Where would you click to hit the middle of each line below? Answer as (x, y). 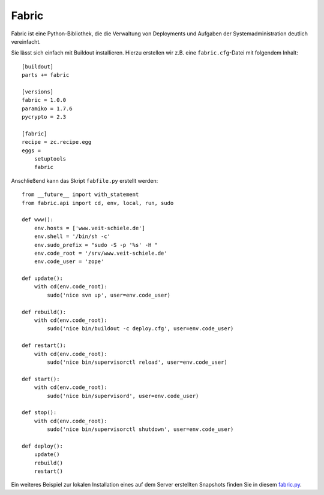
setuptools (50, 159)
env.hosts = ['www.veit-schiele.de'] (89, 228)
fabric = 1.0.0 (44, 100)
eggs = (31, 150)
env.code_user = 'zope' (69, 262)
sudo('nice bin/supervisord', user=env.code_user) (123, 396)
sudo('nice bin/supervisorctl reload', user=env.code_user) (137, 362)
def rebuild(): (44, 312)
